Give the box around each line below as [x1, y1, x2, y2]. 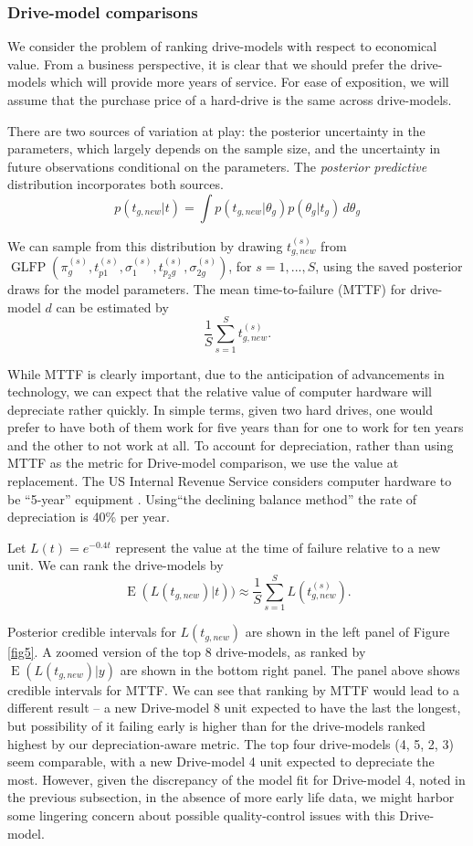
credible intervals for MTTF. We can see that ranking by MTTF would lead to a [7, 680, 459, 699]
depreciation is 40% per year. [7, 507, 170, 526]
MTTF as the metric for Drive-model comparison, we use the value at [7, 453, 399, 472]
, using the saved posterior [315, 257, 463, 276]
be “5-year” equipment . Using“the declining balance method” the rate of [7, 489, 417, 508]
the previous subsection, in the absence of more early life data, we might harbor [7, 788, 455, 807]
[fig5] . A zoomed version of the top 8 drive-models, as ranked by [7, 642, 366, 661]
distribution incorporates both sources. [7, 174, 224, 194]
